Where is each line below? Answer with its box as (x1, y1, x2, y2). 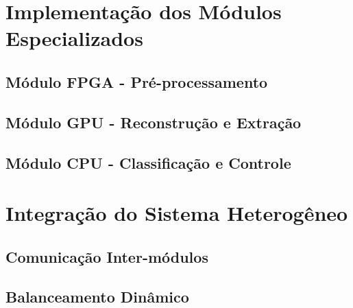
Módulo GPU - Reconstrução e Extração (5, 111, 302, 132)
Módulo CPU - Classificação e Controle (5, 152, 291, 173)
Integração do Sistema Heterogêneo (5, 199, 348, 227)
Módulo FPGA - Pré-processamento (5, 71, 268, 92)
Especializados (5, 24, 143, 52)
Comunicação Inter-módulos (5, 246, 208, 267)
